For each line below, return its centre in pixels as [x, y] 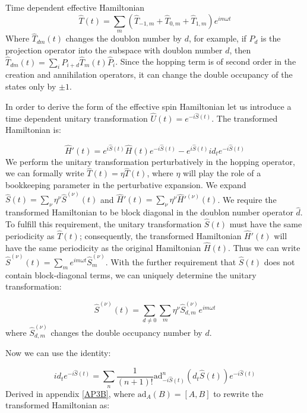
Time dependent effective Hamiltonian [75, 7]
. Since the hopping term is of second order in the [206, 61]
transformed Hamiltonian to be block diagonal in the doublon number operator [149, 212]
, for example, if [217, 38]
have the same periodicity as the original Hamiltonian [103, 247]
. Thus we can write [264, 247]
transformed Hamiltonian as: [58, 405]
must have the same [266, 224]
